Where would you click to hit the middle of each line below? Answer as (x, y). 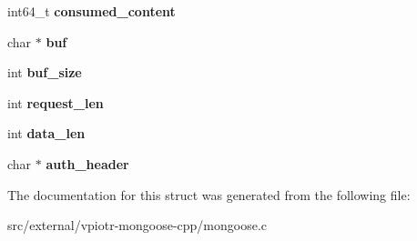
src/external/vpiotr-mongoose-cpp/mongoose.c (137, 225)
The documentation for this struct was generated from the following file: (209, 194)
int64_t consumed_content (92, 11)
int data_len (46, 133)
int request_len (56, 102)
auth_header (87, 163)
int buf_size (45, 72)
